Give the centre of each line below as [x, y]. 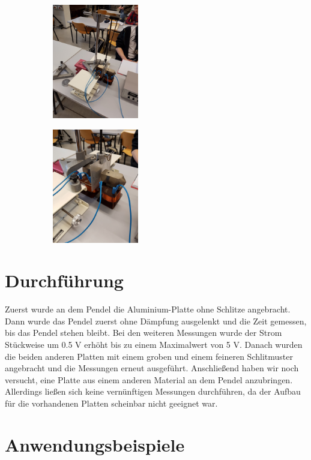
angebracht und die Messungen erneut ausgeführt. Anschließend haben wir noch [152, 368]
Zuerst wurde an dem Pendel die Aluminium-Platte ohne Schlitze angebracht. [148, 309]
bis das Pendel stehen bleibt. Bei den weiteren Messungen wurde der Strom [143, 333]
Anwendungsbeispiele [95, 444]
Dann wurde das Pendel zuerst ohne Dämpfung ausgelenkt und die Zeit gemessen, [156, 321]
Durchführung [64, 280]
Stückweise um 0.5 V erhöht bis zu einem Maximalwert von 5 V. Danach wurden [154, 345]
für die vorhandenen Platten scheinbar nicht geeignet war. [111, 403]
